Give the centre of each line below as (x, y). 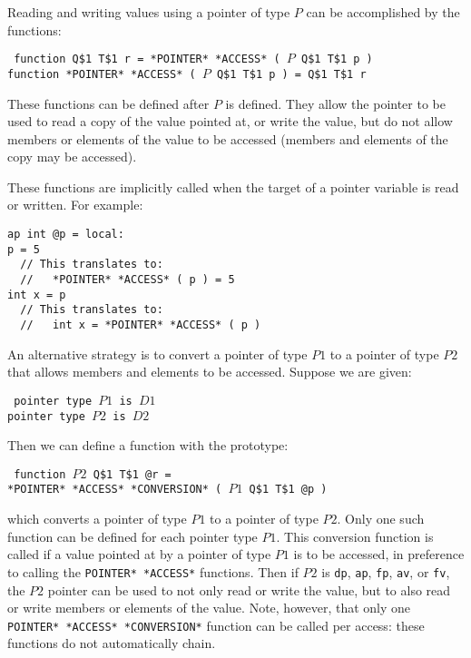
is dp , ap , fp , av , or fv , (386, 571)
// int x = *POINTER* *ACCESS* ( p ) (141, 325)
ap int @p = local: (66, 235)
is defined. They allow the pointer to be (335, 103)
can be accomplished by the (383, 12)
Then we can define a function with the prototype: (148, 445)
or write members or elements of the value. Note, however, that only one (209, 608)
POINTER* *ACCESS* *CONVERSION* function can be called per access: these (216, 625)
